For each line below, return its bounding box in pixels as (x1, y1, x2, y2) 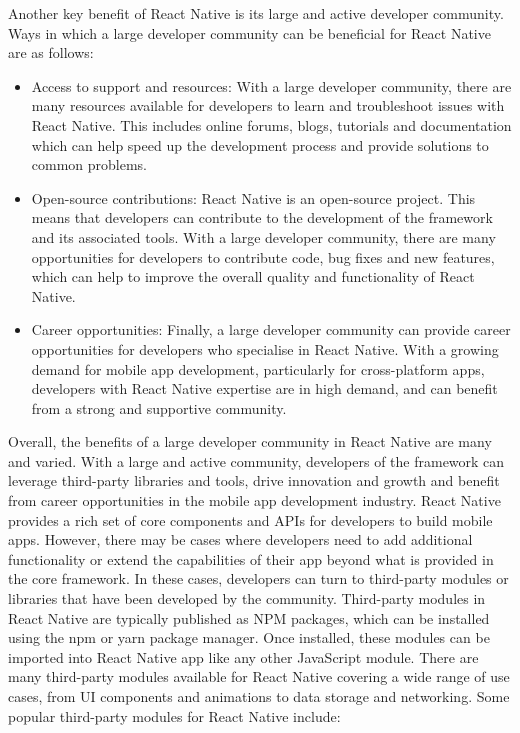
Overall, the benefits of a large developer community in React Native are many (8, 431, 492, 452)
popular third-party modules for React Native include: (8, 705, 341, 726)
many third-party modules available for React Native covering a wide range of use (8, 666, 510, 687)
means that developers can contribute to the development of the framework (31, 207, 493, 228)
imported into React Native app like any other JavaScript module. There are (8, 646, 479, 667)
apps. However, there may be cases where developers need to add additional (8, 529, 473, 550)
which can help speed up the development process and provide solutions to (31, 134, 489, 155)
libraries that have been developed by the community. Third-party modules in (8, 588, 486, 609)
